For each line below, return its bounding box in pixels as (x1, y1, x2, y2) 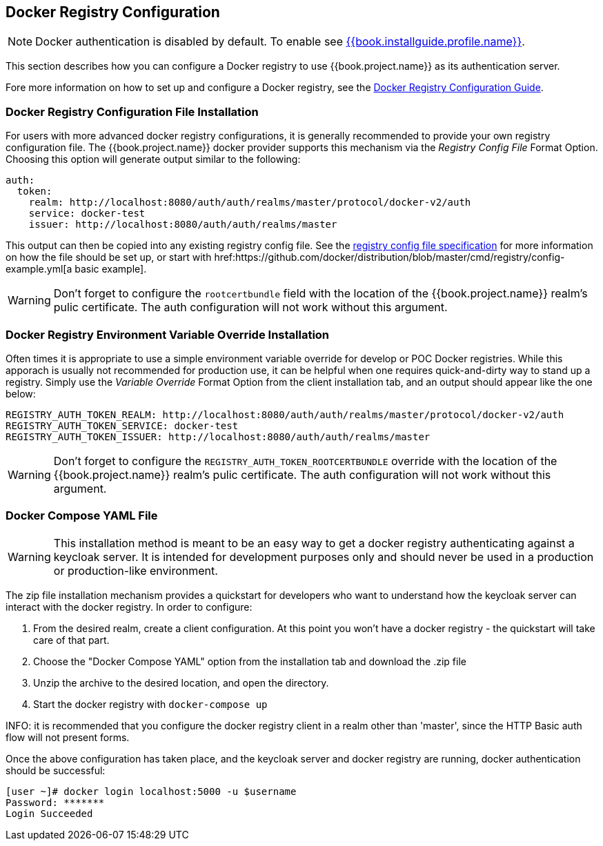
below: (6, 387, 36, 400)
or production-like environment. (53, 563, 218, 578)
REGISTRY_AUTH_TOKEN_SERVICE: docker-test (6, 420, 239, 431)
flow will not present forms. (6, 731, 130, 743)
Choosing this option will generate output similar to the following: (6, 153, 301, 166)
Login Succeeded (6, 807, 93, 819)
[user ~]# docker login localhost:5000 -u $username (6, 785, 297, 797)
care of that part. (33, 633, 110, 646)
